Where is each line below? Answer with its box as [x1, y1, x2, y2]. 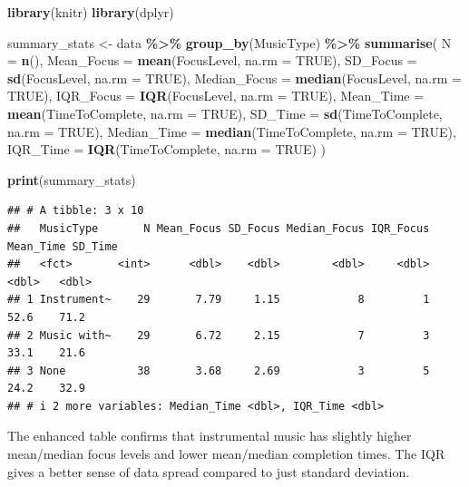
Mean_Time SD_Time [7, 239, 118, 253]
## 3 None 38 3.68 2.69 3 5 [7, 364, 430, 377]
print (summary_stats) [7, 170, 136, 189]
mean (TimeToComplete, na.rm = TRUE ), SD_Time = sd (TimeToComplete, [7, 103, 443, 122]
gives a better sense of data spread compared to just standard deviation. [7, 462, 410, 481]
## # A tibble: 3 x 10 [7, 204, 144, 218]
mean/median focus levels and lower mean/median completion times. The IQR [7, 444, 445, 463]
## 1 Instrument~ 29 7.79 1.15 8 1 [7, 293, 430, 307]
